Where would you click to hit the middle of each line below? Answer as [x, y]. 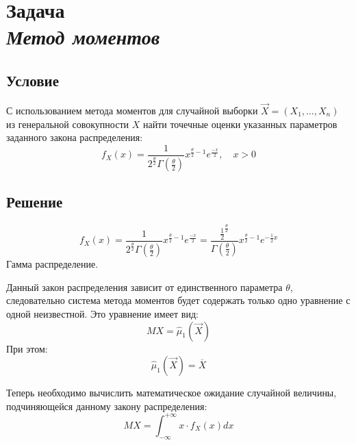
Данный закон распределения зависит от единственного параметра [144, 287]
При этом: [27, 348]
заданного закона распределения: [75, 137]
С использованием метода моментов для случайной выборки [132, 110]
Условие [33, 80]
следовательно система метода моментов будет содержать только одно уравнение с [178, 300]
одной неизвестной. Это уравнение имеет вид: [102, 313]
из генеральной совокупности [68, 124]
